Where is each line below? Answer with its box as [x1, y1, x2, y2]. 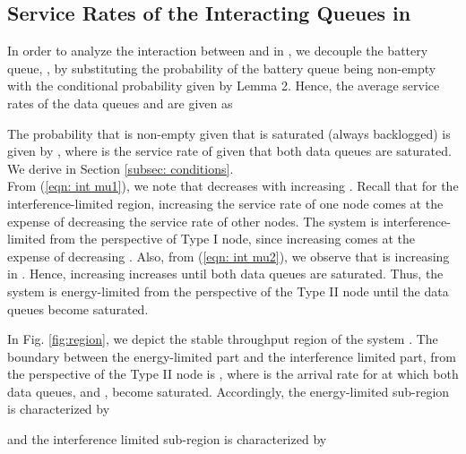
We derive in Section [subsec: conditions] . [7, 158, 234, 177]
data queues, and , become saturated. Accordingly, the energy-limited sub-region [7, 381, 450, 400]
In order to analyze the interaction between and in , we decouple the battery [7, 41, 428, 60]
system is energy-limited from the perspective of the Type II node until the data [7, 281, 449, 300]
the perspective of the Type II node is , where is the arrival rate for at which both [7, 364, 459, 383]
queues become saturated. [7, 299, 149, 318]
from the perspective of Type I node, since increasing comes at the [49, 229, 415, 248]
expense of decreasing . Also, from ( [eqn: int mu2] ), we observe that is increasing [7, 246, 450, 265]
